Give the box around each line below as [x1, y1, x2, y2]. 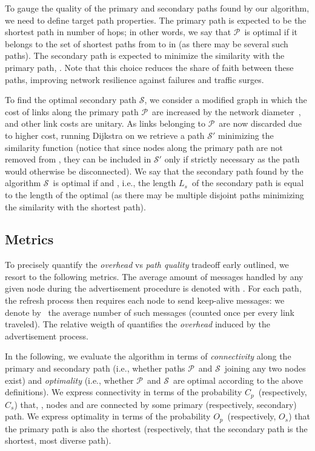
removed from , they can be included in [5, 153, 151, 165]
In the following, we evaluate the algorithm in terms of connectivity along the [5, 350, 291, 362]
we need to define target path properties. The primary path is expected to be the [5, 13, 307, 26]
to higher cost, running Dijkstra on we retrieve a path [5, 129, 205, 141]
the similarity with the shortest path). [5, 200, 146, 213]
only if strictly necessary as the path [164, 153, 300, 165]
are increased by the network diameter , [152, 105, 301, 118]
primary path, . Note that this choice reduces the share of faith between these [5, 61, 294, 73]
